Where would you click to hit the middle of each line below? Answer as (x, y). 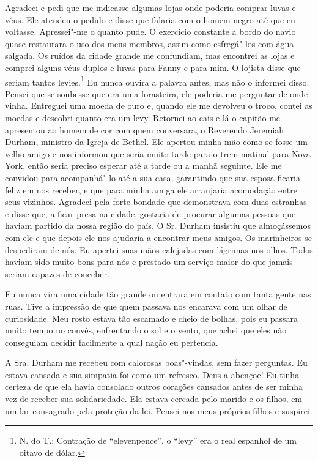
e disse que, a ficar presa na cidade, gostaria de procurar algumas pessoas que (150, 213)
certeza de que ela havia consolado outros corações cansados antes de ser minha (154, 386)
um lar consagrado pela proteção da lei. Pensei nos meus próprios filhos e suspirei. (159, 410)
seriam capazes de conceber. (57, 273)
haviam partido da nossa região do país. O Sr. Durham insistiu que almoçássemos (158, 225)
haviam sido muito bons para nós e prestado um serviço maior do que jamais (149, 262)
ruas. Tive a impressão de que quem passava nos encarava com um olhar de (146, 306)
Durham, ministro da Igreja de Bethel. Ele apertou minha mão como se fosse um (156, 142)
